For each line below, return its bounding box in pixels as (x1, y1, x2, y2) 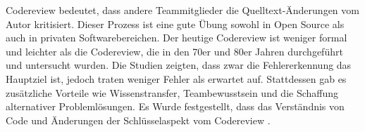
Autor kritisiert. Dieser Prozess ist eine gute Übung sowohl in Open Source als (6, 16, 345, 31)
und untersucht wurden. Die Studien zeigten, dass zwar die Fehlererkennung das (6, 58, 352, 72)
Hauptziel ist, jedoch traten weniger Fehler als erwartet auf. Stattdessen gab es (6, 71, 347, 86)
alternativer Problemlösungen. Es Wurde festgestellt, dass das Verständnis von (6, 99, 345, 114)
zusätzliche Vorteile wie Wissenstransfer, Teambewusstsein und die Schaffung (6, 85, 339, 100)
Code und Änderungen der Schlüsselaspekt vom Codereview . (6, 112, 271, 127)
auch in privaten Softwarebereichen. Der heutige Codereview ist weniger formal (6, 30, 347, 45)
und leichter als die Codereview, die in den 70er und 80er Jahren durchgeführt (6, 44, 343, 58)
